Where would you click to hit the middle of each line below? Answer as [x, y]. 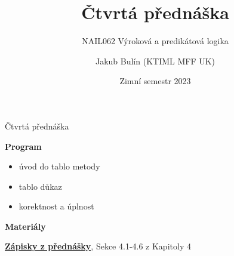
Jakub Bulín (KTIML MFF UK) [155, 61]
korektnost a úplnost [56, 206]
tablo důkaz [40, 186]
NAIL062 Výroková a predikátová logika [155, 41]
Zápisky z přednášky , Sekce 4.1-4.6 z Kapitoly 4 [98, 246]
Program [23, 146]
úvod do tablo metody [59, 166]
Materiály [25, 226]
